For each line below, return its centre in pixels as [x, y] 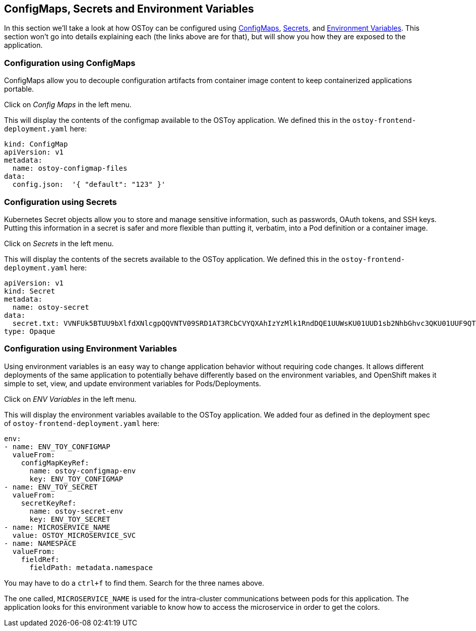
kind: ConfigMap [36, 144]
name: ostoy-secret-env [76, 511]
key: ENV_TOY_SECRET [70, 519]
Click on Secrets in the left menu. [59, 243]
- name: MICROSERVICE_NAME [57, 527]
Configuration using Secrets [61, 202]
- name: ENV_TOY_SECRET [51, 487]
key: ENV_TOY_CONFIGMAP [76, 479]
